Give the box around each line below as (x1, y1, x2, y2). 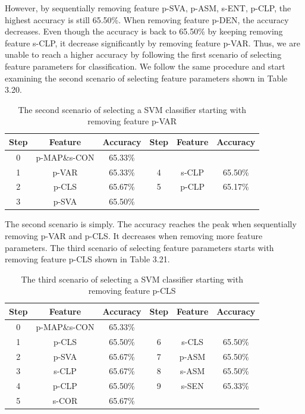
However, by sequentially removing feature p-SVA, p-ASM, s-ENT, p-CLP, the (5, 2, 291, 14)
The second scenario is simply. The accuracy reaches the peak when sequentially (5, 218, 297, 230)
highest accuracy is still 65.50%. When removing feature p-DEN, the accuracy (5, 13, 289, 26)
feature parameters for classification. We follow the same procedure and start (5, 59, 285, 72)
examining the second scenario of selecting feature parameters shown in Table (5, 71, 288, 84)
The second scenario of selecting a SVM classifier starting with (18, 103, 246, 115)
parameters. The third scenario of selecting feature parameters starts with (5, 241, 274, 253)
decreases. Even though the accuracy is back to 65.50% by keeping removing (5, 25, 283, 37)
